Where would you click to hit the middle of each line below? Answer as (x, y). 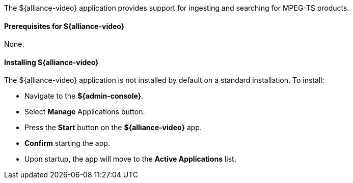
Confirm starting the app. (67, 143)
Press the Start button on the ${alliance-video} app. (113, 128)
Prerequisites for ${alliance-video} (64, 26)
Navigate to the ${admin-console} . (84, 96)
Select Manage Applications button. (85, 112)
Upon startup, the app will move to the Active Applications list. (130, 159)
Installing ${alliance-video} (51, 62)
